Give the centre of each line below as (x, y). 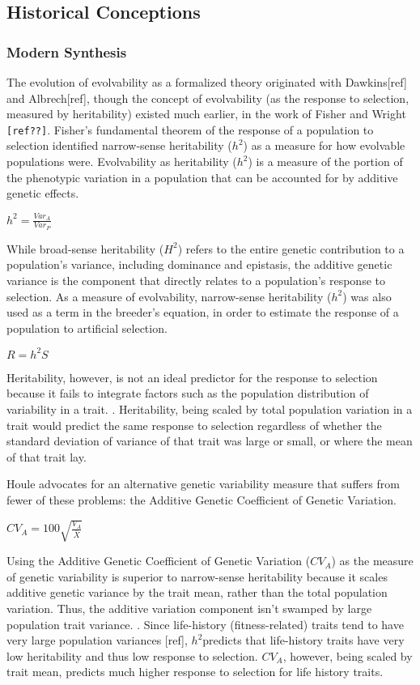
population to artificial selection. (87, 328)
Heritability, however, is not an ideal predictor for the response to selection (192, 377)
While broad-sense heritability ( (85, 248)
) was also (367, 296)
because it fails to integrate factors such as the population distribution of (188, 393)
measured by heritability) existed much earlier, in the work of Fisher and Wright (206, 114)
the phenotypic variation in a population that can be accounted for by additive (202, 177)
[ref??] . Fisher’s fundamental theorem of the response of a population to (190, 129)
